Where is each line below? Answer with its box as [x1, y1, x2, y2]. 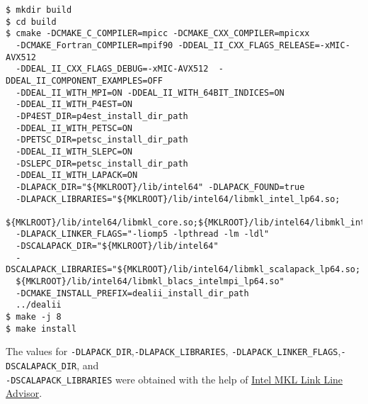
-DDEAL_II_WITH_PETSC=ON [16, 123, 132, 133]
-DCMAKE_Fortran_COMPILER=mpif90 [16, 40, 173, 50]
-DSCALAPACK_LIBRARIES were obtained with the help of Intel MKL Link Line [6, 371, 343, 386]
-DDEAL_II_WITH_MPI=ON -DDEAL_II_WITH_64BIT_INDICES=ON [16, 87, 284, 98]
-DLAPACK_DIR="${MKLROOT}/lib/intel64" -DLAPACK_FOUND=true [16, 181, 305, 192]
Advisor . [6, 386, 42, 400]
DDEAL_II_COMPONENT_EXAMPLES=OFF [6, 75, 163, 86]
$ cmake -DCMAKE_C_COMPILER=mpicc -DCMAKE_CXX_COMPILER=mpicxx [6, 28, 310, 39]
